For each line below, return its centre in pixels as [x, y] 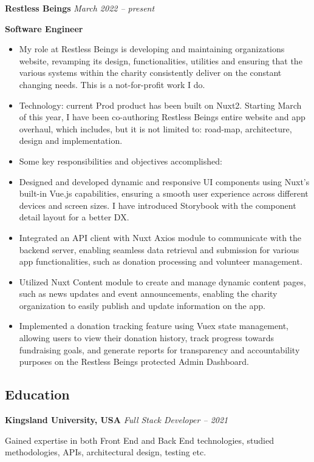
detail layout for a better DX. [74, 217]
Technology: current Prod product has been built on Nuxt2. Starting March [160, 105]
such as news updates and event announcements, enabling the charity [148, 294]
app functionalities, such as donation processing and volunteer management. [161, 261]
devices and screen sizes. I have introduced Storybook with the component [158, 205]
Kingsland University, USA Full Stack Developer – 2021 [117, 420]
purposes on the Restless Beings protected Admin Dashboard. [134, 362]
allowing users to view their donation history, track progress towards [146, 338]
